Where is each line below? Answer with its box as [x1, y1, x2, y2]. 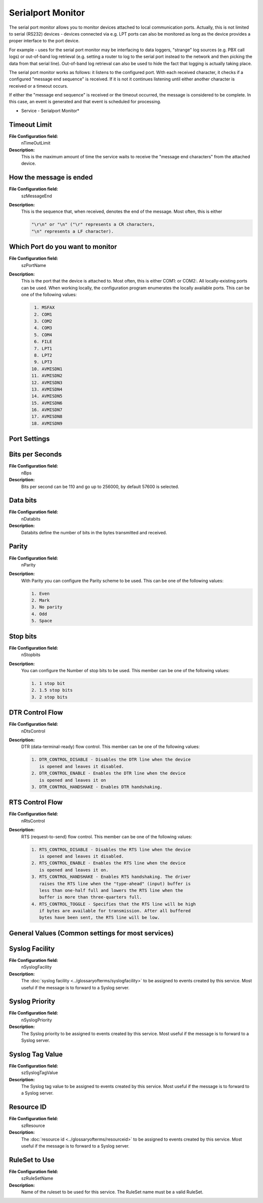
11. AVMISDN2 [31, 373, 63, 378]
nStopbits [21, 652, 41, 658]
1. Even [31, 591, 50, 596]
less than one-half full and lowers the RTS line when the [39, 887, 183, 893]
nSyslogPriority [21, 1017, 52, 1023]
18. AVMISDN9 [31, 420, 63, 426]
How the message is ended [9, 173, 93, 182]
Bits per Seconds [9, 451, 62, 459]
